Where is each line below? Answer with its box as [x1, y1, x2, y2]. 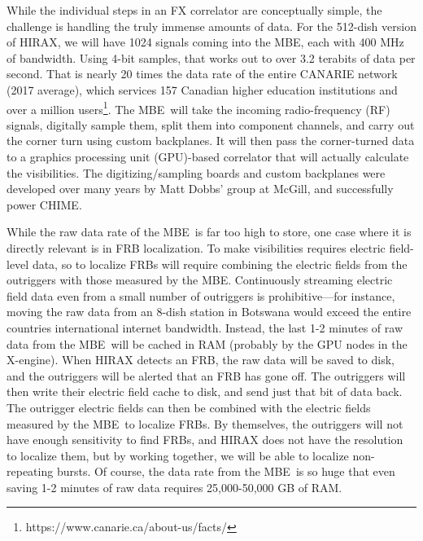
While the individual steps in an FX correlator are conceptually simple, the [7, 2, 382, 18]
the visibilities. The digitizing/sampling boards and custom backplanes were [7, 164, 386, 181]
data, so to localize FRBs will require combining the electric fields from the [32, 255, 408, 272]
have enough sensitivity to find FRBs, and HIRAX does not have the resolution [7, 431, 403, 448]
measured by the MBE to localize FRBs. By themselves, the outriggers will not [7, 415, 403, 432]
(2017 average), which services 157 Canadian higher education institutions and [7, 81, 398, 98]
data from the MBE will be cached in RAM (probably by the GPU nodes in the [7, 335, 408, 352]
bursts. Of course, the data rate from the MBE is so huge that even [56, 463, 395, 480]
